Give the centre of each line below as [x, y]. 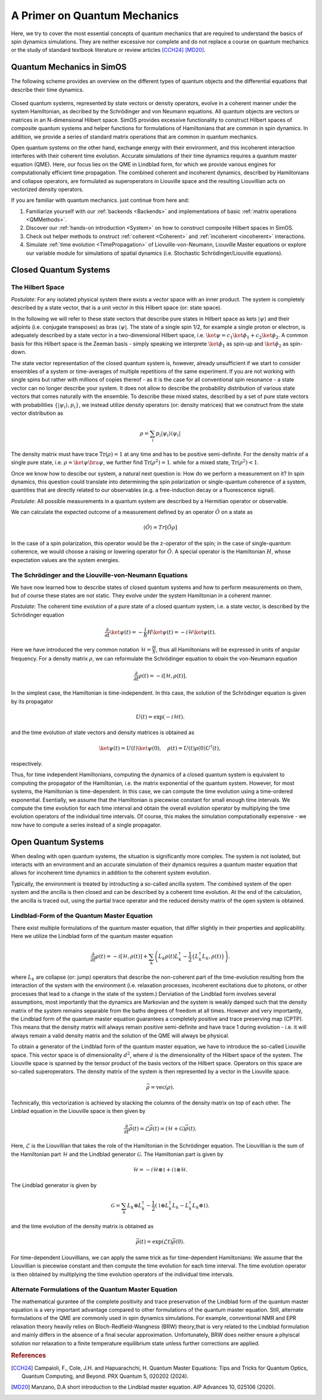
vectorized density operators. [47, 189]
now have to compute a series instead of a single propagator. [86, 825]
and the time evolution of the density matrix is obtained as [82, 1226]
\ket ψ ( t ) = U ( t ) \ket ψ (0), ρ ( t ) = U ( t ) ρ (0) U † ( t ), [160, 747]
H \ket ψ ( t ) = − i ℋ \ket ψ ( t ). [182, 632]
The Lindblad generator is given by [54, 1185]
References [29, 1356]
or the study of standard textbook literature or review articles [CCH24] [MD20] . [108, 50]
